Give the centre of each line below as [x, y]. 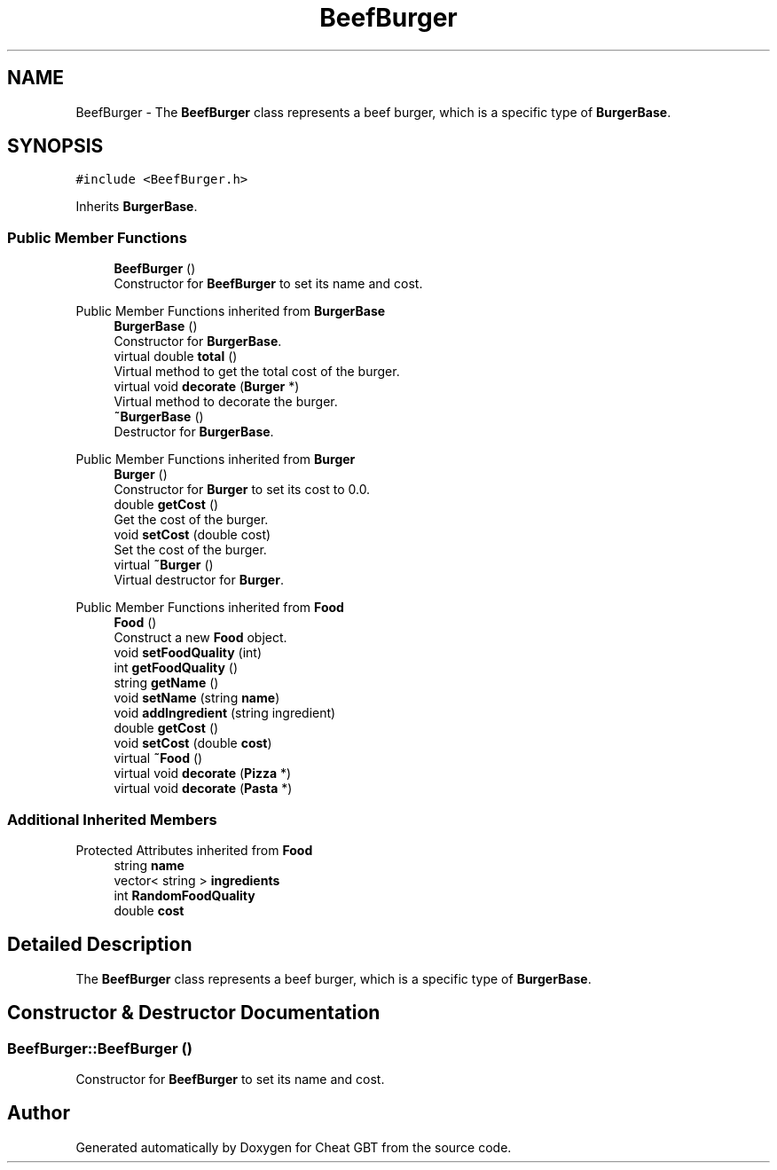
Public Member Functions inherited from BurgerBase [231, 311]
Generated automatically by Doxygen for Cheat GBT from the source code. [294, 1147]
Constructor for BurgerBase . [198, 342]
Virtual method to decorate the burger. [226, 402]
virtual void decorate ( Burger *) [207, 387]
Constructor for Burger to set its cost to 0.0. [242, 490]
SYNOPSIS [55, 146]
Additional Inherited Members [112, 819]
